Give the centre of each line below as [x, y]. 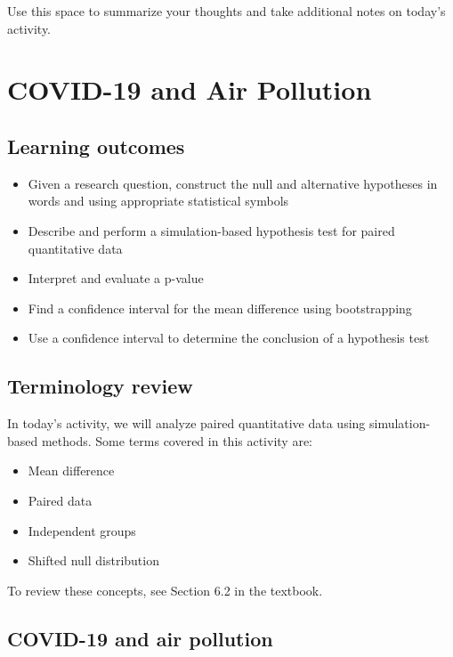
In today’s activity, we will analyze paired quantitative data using [186, 423]
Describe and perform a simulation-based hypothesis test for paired [211, 230]
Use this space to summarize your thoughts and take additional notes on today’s [226, 11]
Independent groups [82, 530]
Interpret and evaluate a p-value [116, 278]
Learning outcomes [96, 146]
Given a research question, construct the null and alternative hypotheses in [233, 183]
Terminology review [100, 386]
